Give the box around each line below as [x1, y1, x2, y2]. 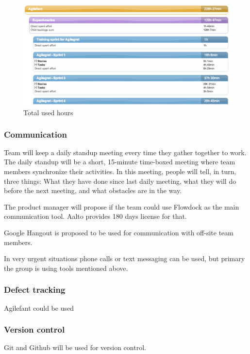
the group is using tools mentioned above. [4, 263, 128, 273]
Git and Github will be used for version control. [4, 342, 146, 353]
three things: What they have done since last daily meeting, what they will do [4, 176, 236, 186]
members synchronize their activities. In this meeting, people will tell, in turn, [4, 166, 236, 177]
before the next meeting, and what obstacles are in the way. [4, 185, 182, 195]
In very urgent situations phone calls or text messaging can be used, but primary [4, 253, 245, 264]
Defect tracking [4, 283, 66, 296]
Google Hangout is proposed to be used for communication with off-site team [4, 228, 233, 238]
